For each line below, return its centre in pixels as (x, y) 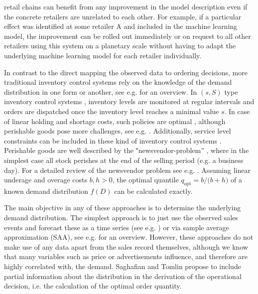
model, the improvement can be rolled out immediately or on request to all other (128, 36)
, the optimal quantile (145, 180)
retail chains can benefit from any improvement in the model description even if (126, 6)
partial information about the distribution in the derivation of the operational (123, 276)
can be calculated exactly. (153, 191)
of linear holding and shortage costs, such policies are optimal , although (115, 121)
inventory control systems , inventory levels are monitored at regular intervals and (129, 101)
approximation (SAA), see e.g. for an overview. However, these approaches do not (129, 237)
